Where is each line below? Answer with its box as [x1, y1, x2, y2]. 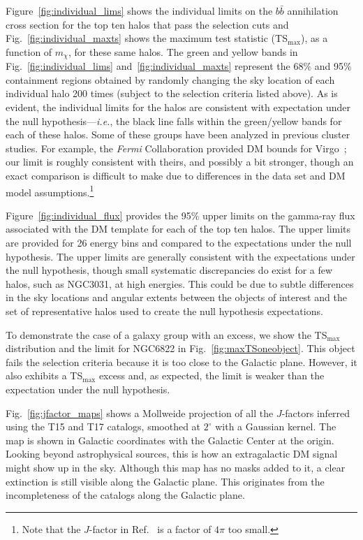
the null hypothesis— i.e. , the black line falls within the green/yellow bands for [6, 113, 342, 128]
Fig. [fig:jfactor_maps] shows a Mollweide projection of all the [6, 405, 274, 420]
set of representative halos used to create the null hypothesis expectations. [6, 303, 323, 318]
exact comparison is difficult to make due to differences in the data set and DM [6, 168, 346, 182]
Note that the [22, 521, 81, 536]
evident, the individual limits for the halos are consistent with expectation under [6, 100, 350, 115]
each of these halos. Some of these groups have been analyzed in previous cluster [6, 127, 350, 142]
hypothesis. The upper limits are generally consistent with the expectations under [6, 249, 355, 263]
